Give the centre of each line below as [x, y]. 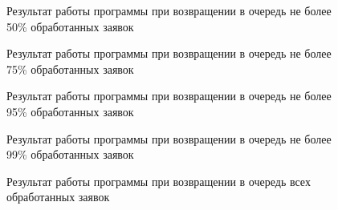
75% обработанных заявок [70, 69]
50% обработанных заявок [70, 26]
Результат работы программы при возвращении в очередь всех [159, 181]
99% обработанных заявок [70, 154]
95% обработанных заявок [70, 111]
